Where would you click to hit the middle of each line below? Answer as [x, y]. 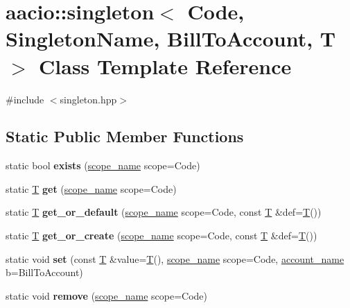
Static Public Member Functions [125, 136]
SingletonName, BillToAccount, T [171, 38]
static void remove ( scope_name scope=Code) [107, 295]
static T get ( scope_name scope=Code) [91, 188]
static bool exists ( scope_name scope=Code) [103, 165]
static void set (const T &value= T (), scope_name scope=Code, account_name [175, 258]
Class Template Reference [165, 66]
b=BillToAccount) [44, 272]
